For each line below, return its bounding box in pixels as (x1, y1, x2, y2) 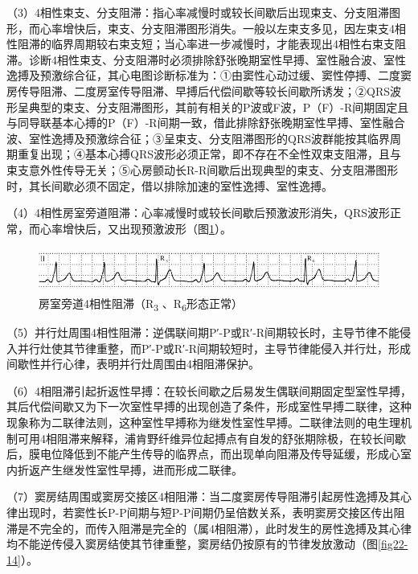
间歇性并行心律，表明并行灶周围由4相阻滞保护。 (6, 355, 260, 372)
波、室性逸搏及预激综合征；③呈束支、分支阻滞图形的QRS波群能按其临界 (6, 129, 390, 146)
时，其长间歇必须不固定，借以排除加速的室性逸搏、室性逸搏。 (6, 177, 333, 194)
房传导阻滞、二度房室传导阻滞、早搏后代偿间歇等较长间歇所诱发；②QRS (6, 82, 390, 99)
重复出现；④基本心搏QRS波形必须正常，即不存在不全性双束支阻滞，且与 (17, 146, 401, 162)
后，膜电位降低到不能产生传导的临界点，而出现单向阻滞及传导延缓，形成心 (6, 445, 400, 462)
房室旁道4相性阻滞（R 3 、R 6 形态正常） (39, 294, 243, 314)
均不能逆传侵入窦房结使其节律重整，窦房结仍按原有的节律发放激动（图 (6, 535, 378, 552)
